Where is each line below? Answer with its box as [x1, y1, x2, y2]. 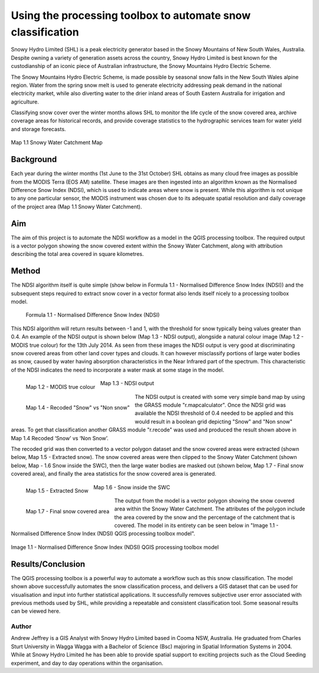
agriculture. [11, 98, 40, 105]
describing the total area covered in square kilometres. [11, 251, 144, 258]
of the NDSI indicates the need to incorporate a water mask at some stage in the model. [11, 366, 224, 373]
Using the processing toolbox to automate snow [11, 9, 251, 22]
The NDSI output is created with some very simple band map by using [135, 393, 305, 400]
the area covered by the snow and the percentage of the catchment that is [114, 513, 295, 521]
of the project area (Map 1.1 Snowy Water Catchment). [11, 203, 142, 210]
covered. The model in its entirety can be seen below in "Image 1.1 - [114, 522, 279, 529]
